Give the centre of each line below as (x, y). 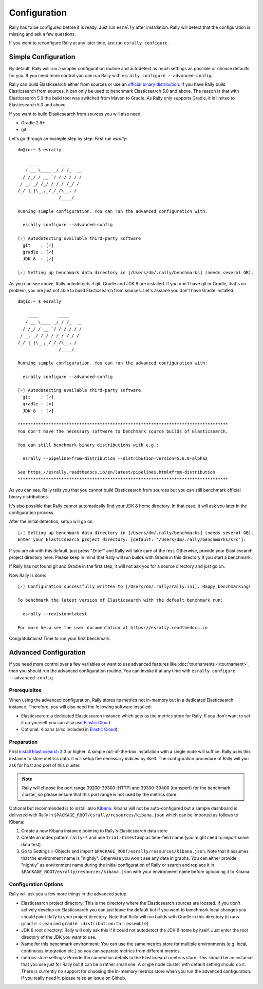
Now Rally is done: (28, 575)
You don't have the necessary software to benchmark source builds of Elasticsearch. (123, 431)
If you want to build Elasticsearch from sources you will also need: (75, 114)
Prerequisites (25, 690)
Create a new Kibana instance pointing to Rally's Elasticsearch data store (94, 831)
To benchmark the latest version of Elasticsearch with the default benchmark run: (121, 600)
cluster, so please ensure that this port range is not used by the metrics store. (100, 794)
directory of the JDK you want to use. (59, 937)
